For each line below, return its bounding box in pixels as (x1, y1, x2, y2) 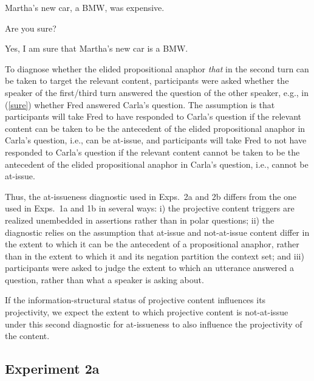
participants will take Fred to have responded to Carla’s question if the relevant (5, 110, 301, 123)
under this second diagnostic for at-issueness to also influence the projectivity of (5, 317, 302, 330)
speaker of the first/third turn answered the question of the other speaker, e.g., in (5, 86, 309, 98)
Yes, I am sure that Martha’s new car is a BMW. (5, 42, 188, 55)
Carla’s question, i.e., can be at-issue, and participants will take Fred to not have (5, 134, 307, 146)
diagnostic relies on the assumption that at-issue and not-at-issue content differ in (5, 225, 310, 238)
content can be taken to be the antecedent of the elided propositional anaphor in (5, 122, 305, 134)
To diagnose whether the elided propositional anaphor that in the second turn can (5, 62, 309, 75)
